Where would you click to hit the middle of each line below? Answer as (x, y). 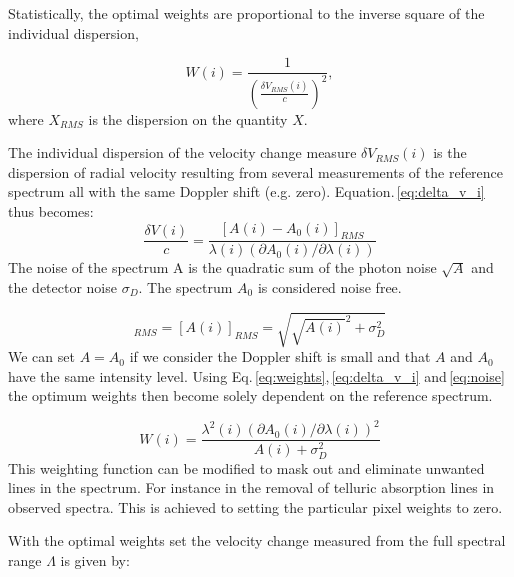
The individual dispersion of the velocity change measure (182, 152)
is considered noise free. (329, 286)
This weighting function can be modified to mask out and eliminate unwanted (246, 467)
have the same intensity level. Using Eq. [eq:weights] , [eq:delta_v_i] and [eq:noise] (256, 375)
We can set (41, 356)
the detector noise (62, 286)
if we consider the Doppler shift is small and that (280, 356)
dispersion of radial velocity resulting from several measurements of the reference (256, 171)
